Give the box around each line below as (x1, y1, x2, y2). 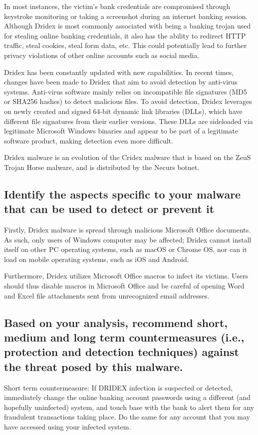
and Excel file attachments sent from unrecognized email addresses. (4, 290, 210, 300)
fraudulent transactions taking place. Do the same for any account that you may (4, 411, 250, 422)
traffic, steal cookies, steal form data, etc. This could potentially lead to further (4, 40, 247, 50)
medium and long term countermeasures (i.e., (4, 329, 245, 345)
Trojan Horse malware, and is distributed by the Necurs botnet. (4, 161, 200, 172)
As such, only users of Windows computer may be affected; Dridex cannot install (4, 234, 252, 244)
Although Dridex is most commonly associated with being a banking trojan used (4, 20, 251, 31)
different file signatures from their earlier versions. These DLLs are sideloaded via (4, 115, 253, 126)
